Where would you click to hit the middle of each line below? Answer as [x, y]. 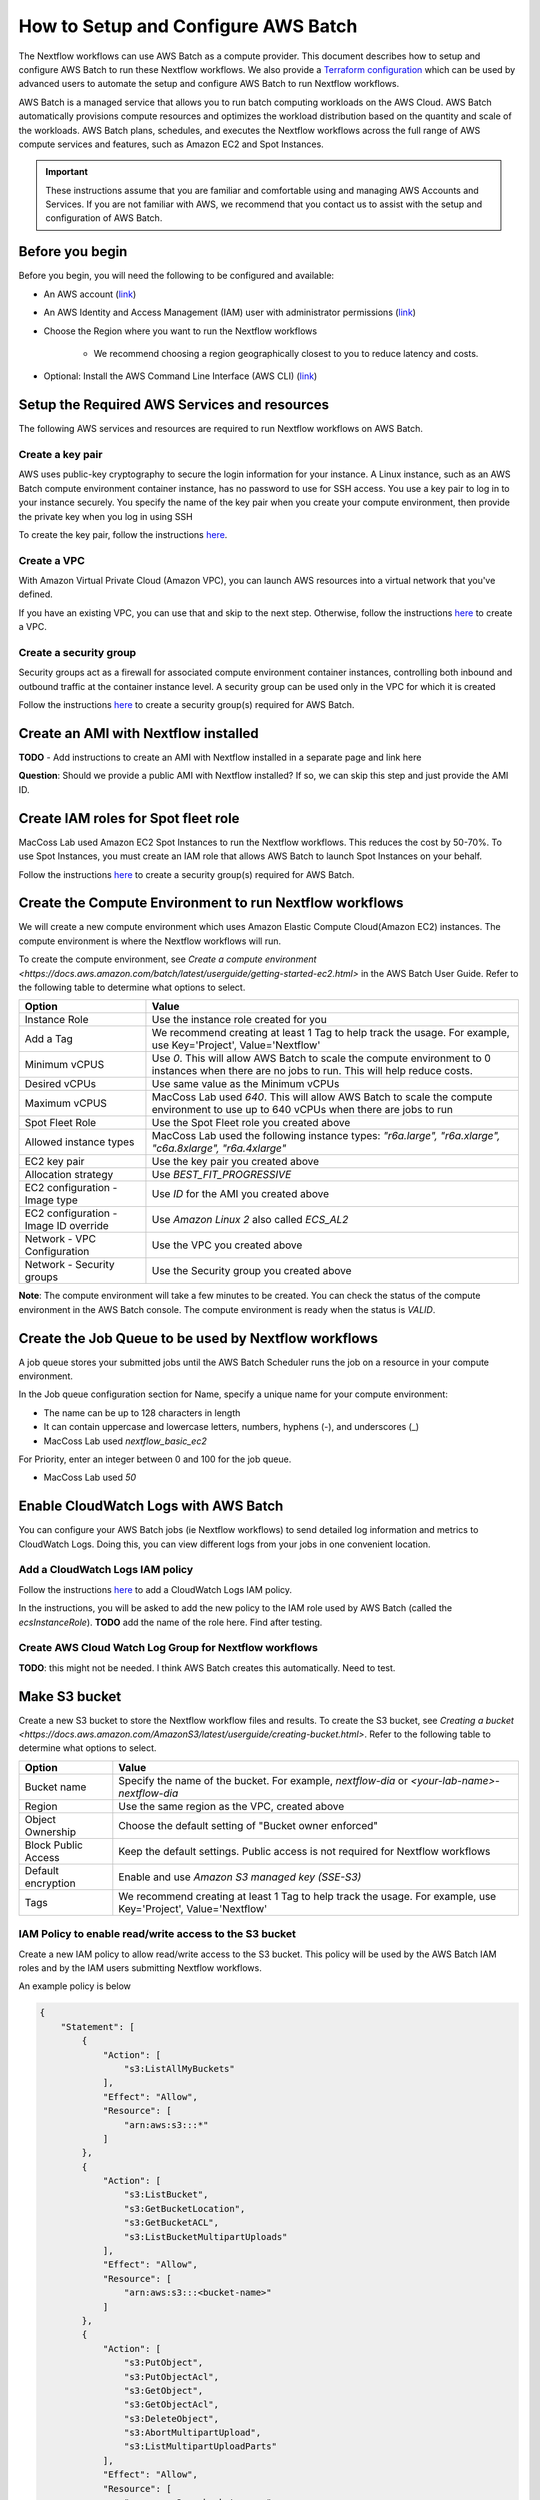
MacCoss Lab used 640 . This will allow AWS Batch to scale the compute [322, 1097]
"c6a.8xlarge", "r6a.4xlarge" [219, 1148]
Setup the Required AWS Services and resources [174, 405]
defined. [36, 594]
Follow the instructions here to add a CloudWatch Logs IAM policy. [155, 1589]
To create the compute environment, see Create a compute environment [167, 959]
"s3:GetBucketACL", [171, 2223]
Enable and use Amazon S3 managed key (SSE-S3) [240, 1877]
